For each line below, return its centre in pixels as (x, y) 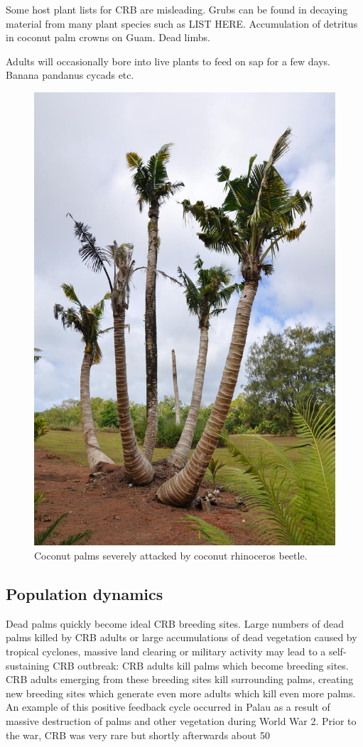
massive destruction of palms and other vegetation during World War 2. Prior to (181, 721)
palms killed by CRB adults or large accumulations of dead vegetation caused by (181, 637)
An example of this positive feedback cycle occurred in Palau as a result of (168, 707)
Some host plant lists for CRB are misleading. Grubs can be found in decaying (177, 9)
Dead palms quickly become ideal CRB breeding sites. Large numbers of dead (175, 623)
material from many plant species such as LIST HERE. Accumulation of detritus (182, 23)
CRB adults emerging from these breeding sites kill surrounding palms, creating (180, 679)
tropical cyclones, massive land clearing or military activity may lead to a (166, 651)
